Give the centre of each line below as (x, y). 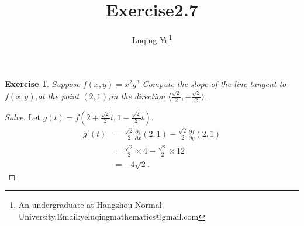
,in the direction (137, 95)
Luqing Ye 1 (152, 39)
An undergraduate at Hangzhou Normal (90, 205)
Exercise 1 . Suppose (42, 84)
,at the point (57, 95)
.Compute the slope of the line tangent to (213, 84)
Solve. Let (23, 117)
